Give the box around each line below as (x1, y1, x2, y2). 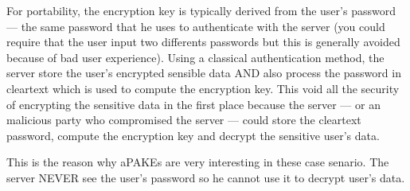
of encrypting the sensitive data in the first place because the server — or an (6, 95, 381, 112)
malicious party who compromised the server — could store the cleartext (6, 111, 361, 128)
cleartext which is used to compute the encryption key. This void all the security (6, 80, 400, 96)
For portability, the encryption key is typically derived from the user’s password (6, 2, 396, 18)
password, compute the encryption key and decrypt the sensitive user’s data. (6, 127, 380, 143)
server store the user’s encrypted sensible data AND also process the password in (6, 64, 401, 81)
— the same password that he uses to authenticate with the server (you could (6, 18, 385, 34)
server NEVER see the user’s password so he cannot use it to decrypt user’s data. (6, 169, 405, 185)
